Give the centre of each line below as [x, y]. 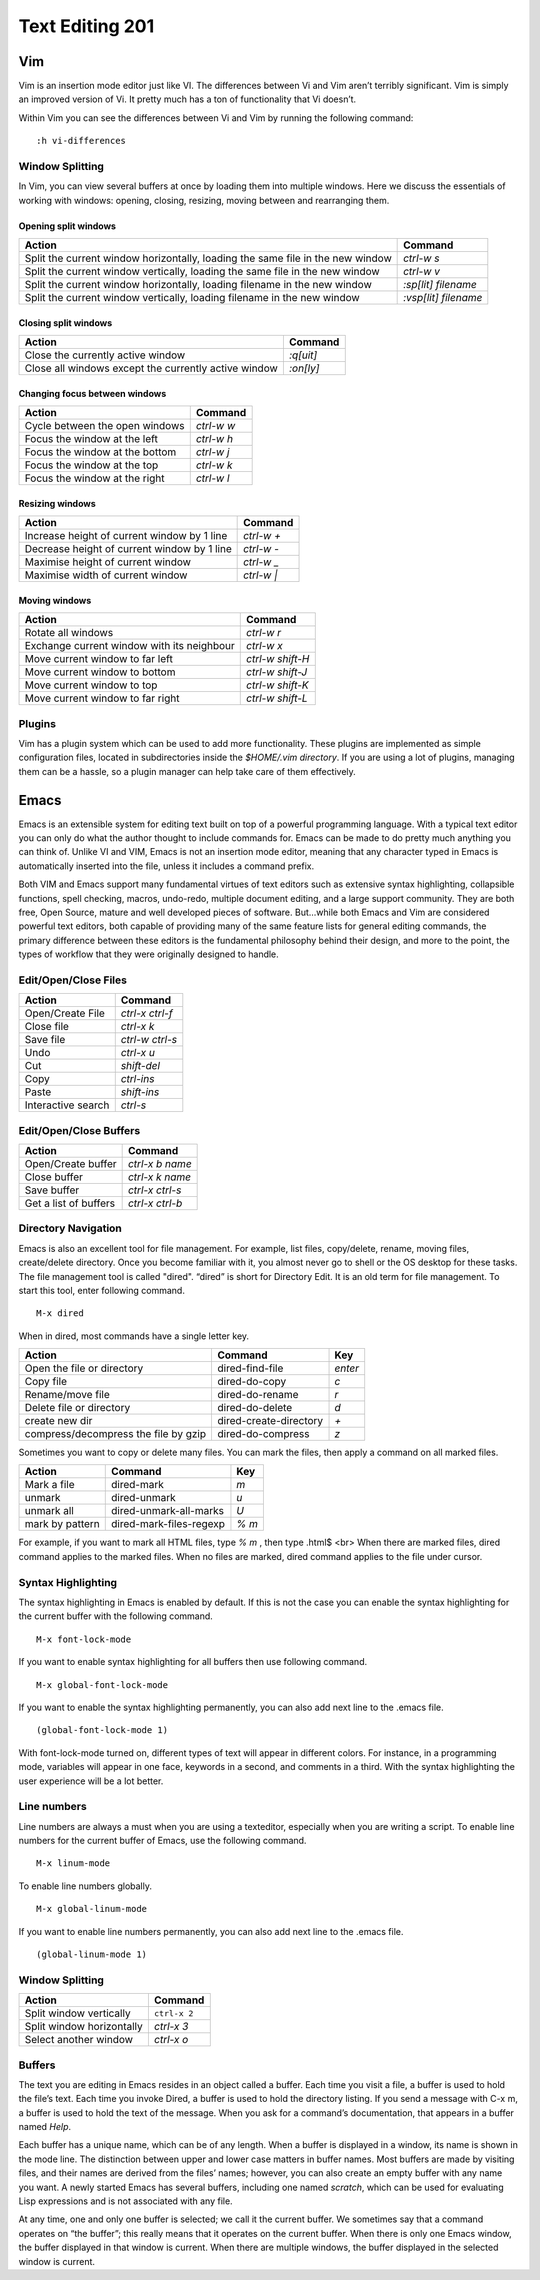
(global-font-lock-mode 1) [102, 1730]
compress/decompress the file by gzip [115, 1434]
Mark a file [49, 1485]
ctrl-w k [214, 465]
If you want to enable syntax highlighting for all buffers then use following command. [193, 1662]
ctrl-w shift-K [277, 685]
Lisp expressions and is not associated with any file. [126, 2201]
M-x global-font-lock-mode [102, 1684]
